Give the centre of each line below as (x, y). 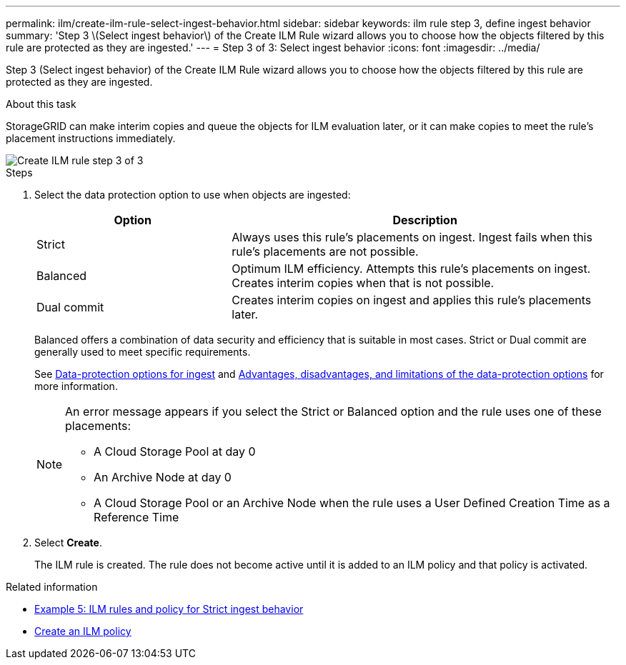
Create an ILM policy (83, 631)
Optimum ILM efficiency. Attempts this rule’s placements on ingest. (411, 269)
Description (425, 220)
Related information (52, 587)
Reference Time (136, 517)
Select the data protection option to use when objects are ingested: (193, 195)
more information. (76, 386)
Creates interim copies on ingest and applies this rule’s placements (412, 300)
